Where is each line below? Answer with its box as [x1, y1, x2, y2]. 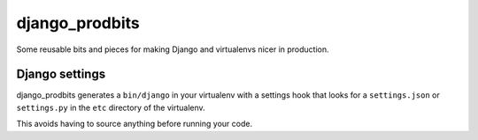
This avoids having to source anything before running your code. [16, 119, 252, 129]
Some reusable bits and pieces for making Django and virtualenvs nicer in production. [16, 44, 329, 55]
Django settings [16, 67, 106, 82]
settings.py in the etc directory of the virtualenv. [16, 102, 205, 113]
